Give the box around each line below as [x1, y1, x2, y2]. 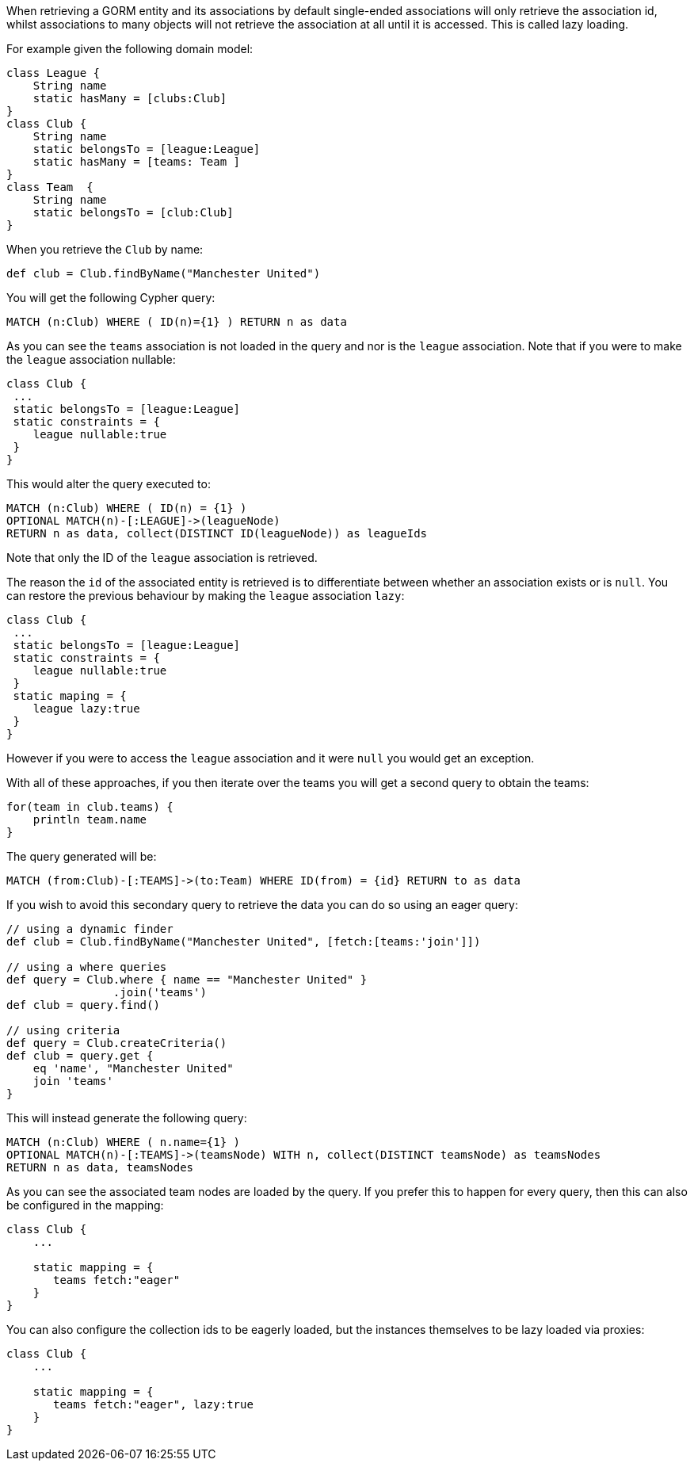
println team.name [32, 813, 147, 826]
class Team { [6, 181, 93, 193]
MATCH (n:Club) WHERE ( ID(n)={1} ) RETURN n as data [6, 315, 347, 328]
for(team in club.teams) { [6, 800, 173, 813]
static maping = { [13, 690, 127, 702]
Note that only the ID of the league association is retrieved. [6, 551, 318, 564]
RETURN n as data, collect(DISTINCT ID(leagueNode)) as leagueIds [6, 527, 428, 540]
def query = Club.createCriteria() [6, 1037, 227, 1049]
